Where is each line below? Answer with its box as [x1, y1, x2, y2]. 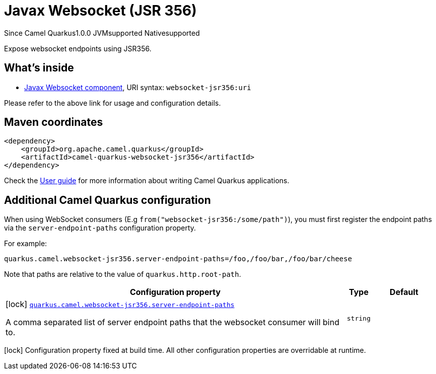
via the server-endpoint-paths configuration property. [4, 223, 196, 233]
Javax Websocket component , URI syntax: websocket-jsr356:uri [24, 83, 251, 92]
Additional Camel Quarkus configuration [4, 193, 211, 206]
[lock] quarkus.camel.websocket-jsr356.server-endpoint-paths [6, 299, 235, 310]
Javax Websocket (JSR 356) [4, 2, 197, 19]
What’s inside [4, 61, 74, 74]
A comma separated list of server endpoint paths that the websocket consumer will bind [6, 317, 339, 328]
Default [390, 287, 418, 297]
